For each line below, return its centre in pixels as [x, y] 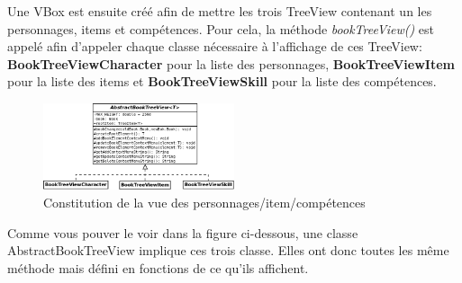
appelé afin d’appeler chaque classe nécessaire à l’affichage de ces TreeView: [215, 46]
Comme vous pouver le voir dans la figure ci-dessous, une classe [183, 232]
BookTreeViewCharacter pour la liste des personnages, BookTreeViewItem [231, 63]
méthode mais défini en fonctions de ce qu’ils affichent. [158, 267]
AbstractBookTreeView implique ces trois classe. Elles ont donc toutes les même [228, 250]
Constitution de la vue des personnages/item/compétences [204, 202]
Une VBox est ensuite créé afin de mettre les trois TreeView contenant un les [220, 11]
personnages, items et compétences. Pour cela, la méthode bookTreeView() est [221, 28]
